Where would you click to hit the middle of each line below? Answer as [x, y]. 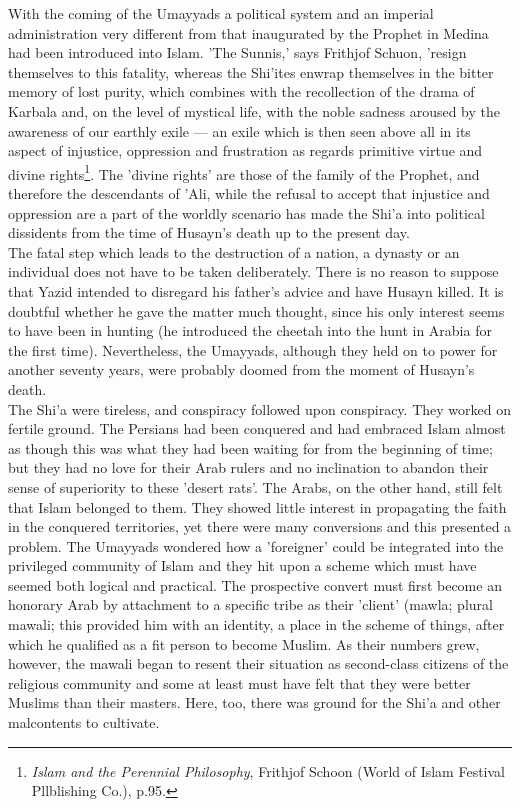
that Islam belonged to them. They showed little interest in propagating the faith [257, 506]
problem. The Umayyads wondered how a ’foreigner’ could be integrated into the [256, 545]
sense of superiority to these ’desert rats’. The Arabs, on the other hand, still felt [255, 486]
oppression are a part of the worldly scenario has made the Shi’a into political [246, 212]
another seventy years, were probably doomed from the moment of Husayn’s [241, 369]
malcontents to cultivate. [84, 722]
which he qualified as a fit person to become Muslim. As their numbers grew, [244, 643]
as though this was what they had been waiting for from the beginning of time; [250, 447]
